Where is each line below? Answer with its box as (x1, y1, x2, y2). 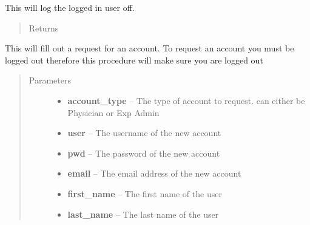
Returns (29, 21, 59, 34)
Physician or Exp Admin (67, 106, 160, 119)
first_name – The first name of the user (67, 187, 222, 200)
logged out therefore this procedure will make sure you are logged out (5, 53, 263, 66)
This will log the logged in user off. (5, 1, 135, 13)
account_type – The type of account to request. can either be (67, 94, 305, 106)
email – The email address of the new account (67, 167, 241, 180)
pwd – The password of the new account (67, 146, 220, 159)
